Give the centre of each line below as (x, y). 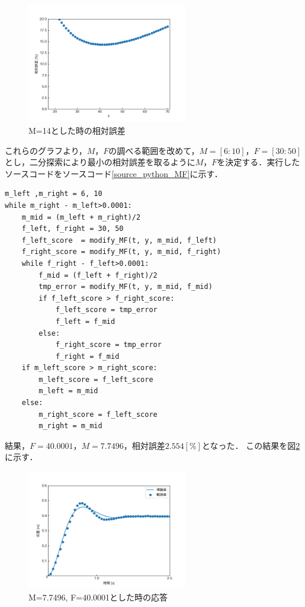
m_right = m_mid (70, 426)
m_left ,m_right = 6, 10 (54, 194)
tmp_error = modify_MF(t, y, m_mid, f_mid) (126, 287)
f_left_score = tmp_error (106, 310)
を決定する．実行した (259, 162)
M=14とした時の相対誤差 (77, 131)
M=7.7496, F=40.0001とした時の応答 (98, 597)
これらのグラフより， (46, 150)
